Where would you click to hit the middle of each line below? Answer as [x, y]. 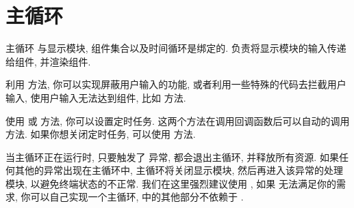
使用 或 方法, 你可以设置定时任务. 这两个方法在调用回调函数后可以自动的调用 [178, 120]
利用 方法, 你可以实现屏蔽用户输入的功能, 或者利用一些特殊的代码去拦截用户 [176, 84]
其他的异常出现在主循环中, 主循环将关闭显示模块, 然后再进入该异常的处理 [179, 170]
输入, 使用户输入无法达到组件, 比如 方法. [96, 97]
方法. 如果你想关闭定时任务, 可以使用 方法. [101, 134]
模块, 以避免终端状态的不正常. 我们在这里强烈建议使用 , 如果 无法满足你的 [171, 183]
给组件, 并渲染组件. [48, 61]
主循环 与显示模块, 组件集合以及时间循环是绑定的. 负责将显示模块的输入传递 [176, 48]
